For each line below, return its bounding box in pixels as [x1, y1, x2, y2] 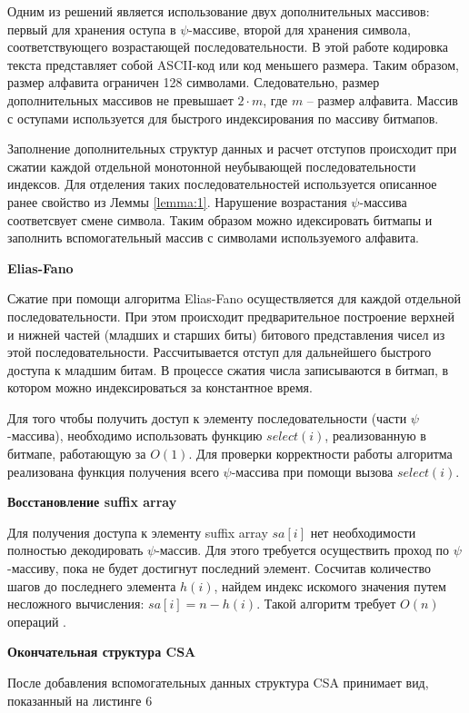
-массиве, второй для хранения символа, [188, 19, 411, 38]
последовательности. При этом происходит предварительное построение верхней [7, 306, 454, 325]
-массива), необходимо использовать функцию [7, 426, 263, 445]
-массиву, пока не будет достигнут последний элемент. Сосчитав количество [7, 559, 431, 578]
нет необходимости [310, 522, 416, 541]
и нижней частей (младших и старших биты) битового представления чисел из [7, 324, 445, 343]
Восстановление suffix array [7, 492, 177, 511]
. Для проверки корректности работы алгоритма [188, 444, 453, 463]
